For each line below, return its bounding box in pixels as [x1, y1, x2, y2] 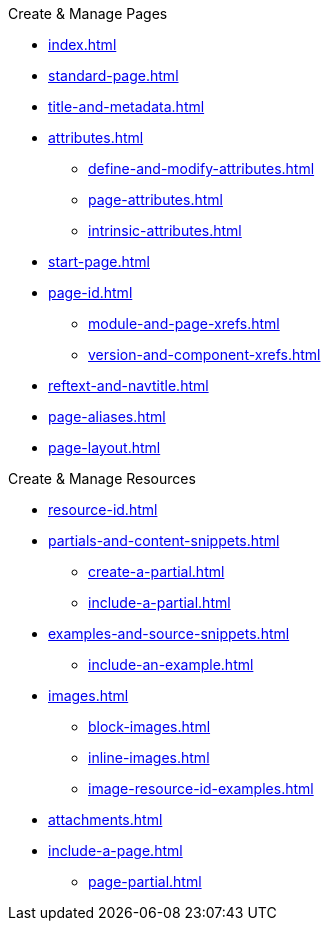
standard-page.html [48, 67, 179, 84]
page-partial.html [88, 873, 202, 890]
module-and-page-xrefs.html [88, 315, 280, 332]
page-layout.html [48, 439, 161, 456]
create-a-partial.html [88, 563, 225, 580]
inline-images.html [88, 749, 210, 766]
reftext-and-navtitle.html [48, 377, 209, 394]
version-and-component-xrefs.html [88, 346, 321, 363]
